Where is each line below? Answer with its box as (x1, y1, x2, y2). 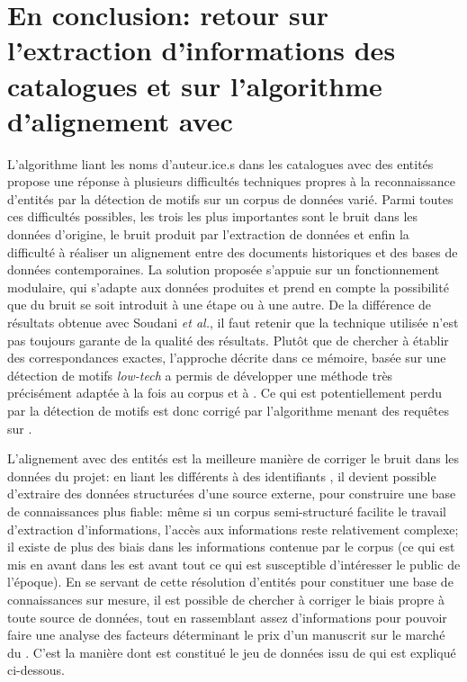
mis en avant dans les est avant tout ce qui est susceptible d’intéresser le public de (7, 554, 461, 573)
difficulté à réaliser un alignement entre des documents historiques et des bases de (7, 242, 458, 261)
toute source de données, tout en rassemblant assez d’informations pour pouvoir (7, 607, 447, 626)
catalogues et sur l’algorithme (7, 67, 382, 103)
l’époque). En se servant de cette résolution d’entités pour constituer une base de (7, 572, 454, 591)
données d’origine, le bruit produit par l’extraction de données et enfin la (7, 225, 409, 244)
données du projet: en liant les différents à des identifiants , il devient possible (7, 466, 436, 485)
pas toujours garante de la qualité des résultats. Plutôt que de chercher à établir (7, 330, 449, 349)
